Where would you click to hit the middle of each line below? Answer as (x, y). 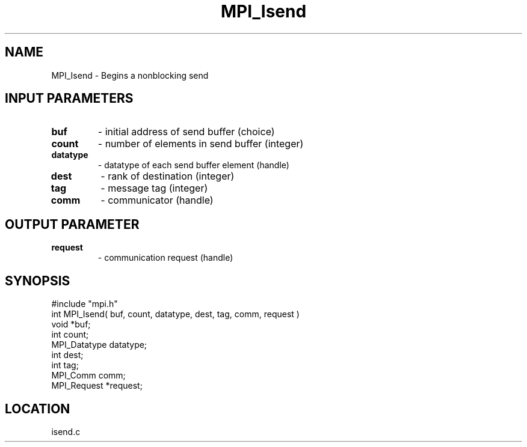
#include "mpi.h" (85, 304)
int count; (70, 335)
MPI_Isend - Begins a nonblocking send (130, 75)
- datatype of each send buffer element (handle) (193, 165)
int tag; (65, 365)
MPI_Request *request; (97, 386)
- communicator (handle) (157, 200)
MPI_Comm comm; (88, 376)
